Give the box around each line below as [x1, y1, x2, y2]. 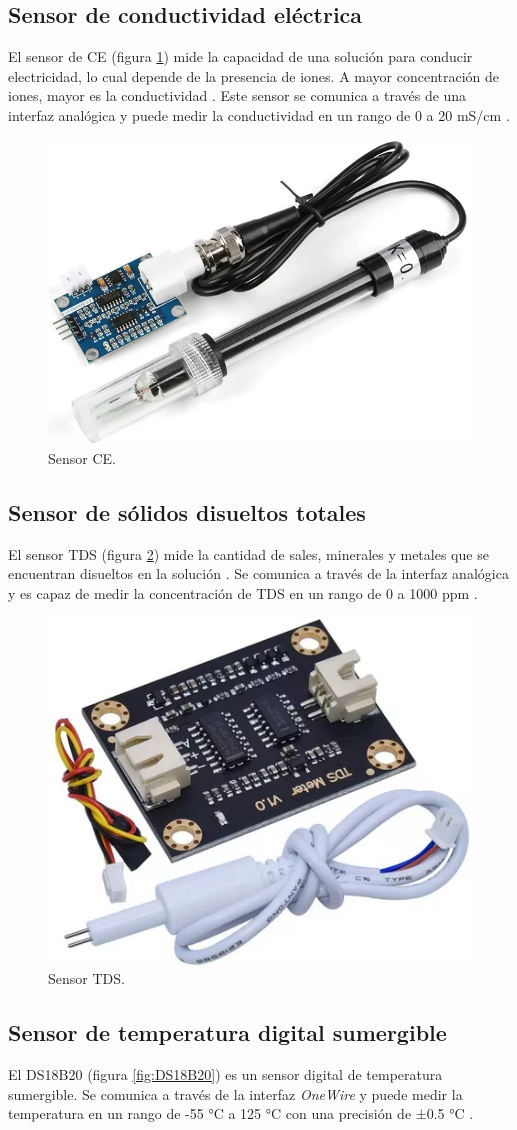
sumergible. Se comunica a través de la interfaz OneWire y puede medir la [8, 1083, 463, 1104]
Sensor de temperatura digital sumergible [8, 1017, 447, 1048]
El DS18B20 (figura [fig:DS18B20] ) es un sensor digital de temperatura [8, 1063, 443, 1084]
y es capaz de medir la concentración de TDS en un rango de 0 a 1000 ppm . [8, 582, 478, 603]
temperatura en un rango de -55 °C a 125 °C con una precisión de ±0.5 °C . [8, 1103, 474, 1124]
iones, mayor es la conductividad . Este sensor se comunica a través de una [8, 85, 467, 106]
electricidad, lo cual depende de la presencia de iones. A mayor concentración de [8, 65, 500, 86]
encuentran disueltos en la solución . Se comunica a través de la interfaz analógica [8, 563, 509, 584]
